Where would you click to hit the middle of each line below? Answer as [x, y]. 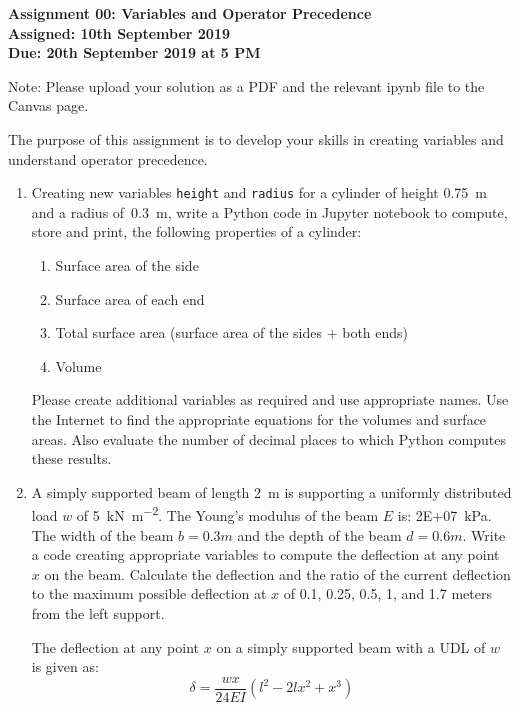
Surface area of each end [130, 298]
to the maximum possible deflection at [149, 593]
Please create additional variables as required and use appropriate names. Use [270, 399]
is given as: [65, 666]
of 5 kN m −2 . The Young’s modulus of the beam [227, 513]
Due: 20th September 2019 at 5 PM [134, 52]
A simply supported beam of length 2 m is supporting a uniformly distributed [271, 491]
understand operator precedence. [108, 158]
